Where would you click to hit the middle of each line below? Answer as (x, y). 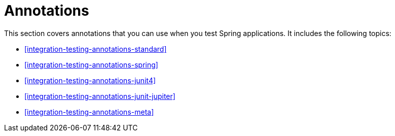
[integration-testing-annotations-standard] (96, 49)
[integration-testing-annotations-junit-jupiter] (100, 96)
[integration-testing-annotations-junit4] (90, 80)
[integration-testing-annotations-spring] (91, 64)
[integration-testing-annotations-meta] (89, 112)
